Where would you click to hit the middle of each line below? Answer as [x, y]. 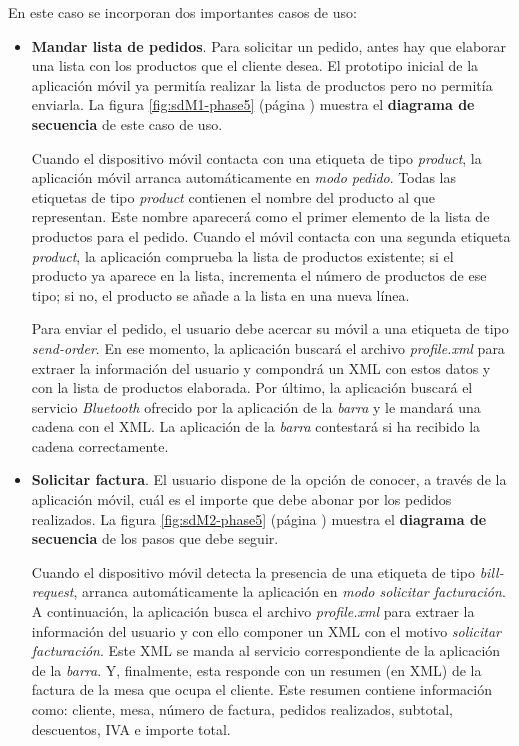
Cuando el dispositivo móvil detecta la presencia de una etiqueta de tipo [253, 571]
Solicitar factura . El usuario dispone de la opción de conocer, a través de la [269, 479]
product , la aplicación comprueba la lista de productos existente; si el [242, 255]
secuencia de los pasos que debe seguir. [155, 538]
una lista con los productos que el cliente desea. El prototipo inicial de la [255, 65]
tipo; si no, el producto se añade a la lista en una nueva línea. [220, 294]
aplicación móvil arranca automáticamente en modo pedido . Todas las [243, 177]
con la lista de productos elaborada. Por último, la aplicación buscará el [252, 387]
